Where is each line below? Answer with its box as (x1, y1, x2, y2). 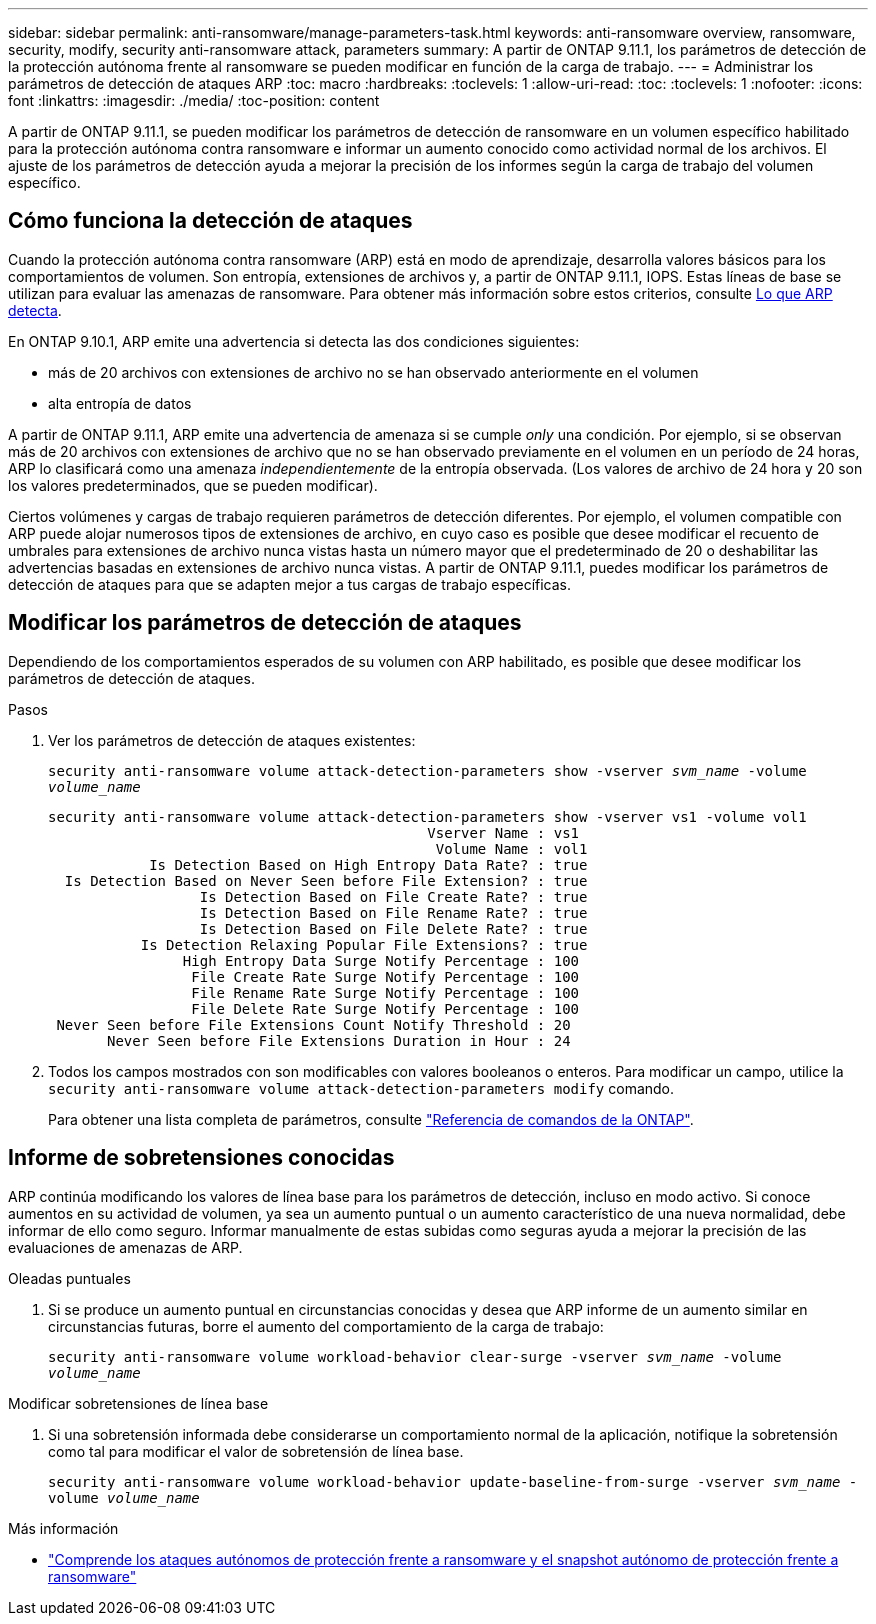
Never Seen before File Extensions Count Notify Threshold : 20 (56, 1016, 571, 1033)
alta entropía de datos (48, 394, 192, 412)
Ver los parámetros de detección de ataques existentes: (48, 731, 416, 749)
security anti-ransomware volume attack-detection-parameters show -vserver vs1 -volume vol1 (48, 808, 807, 825)
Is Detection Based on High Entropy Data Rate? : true (149, 856, 588, 873)
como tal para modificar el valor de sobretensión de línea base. (48, 1442, 464, 1460)
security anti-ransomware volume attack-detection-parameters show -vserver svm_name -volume (48, 762, 807, 779)
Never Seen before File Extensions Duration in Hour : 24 (107, 1032, 571, 1049)
